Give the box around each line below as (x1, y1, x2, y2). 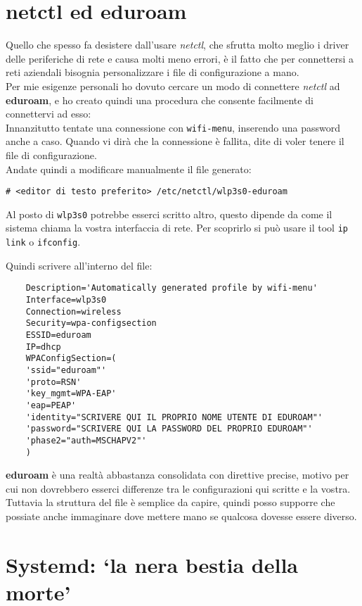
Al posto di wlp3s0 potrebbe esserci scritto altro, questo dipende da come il (6, 206, 332, 221)
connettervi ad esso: (6, 106, 91, 121)
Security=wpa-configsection (25, 318, 157, 329)
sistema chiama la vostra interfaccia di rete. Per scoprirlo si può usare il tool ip (6, 220, 348, 235)
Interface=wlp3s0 (25, 295, 107, 305)
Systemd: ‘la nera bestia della (6, 550, 299, 579)
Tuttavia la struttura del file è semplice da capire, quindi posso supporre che (6, 495, 335, 510)
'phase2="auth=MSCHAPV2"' (25, 435, 147, 446)
